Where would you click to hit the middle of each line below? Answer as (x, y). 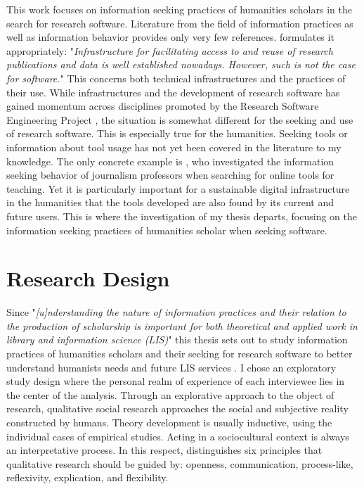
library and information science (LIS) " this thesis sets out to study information (177, 339)
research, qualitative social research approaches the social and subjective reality (177, 408)
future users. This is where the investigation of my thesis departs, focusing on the (182, 216)
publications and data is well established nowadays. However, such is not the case (181, 64)
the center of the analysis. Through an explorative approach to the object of (170, 394)
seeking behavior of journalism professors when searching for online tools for (170, 175)
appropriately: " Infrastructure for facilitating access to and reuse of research (170, 50)
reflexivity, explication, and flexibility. (87, 477)
